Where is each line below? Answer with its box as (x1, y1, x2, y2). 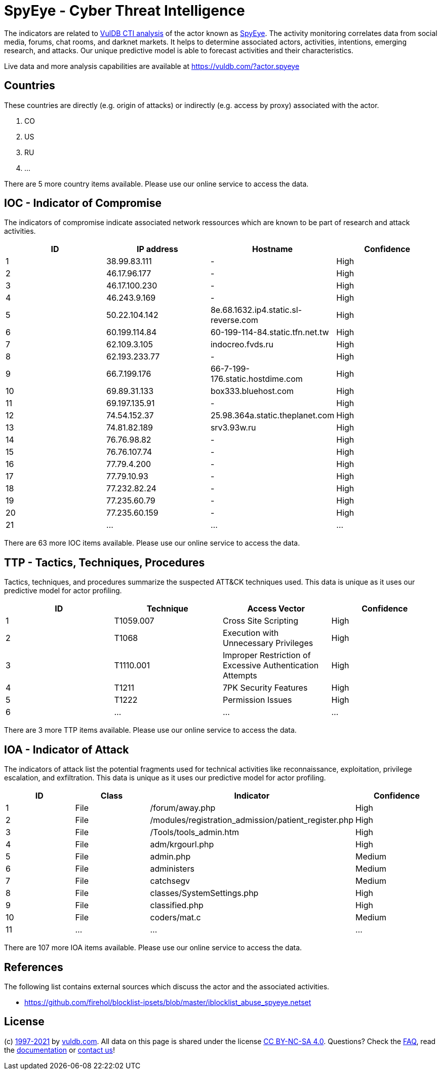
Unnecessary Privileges (223, 638, 313, 649)
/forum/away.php (150, 803, 216, 813)
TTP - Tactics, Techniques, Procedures (4, 556, 205, 569)
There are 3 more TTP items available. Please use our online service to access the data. (4, 726, 297, 735)
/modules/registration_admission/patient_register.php (150, 815, 353, 826)
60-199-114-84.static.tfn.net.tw (210, 327, 329, 338)
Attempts (223, 670, 257, 681)
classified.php (150, 900, 204, 911)
